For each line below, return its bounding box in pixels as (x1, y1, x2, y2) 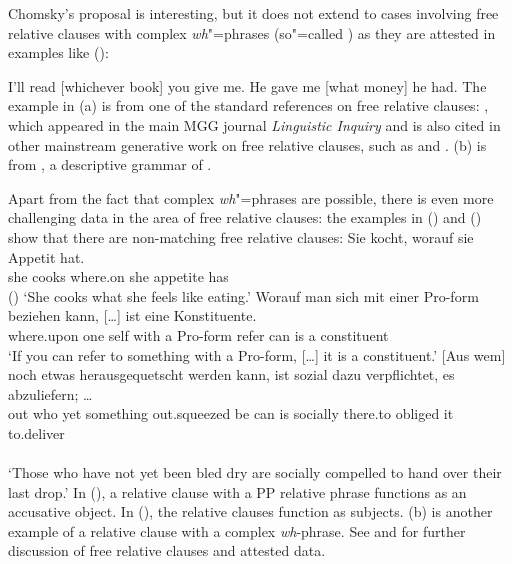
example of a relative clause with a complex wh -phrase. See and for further (8, 520, 466, 541)
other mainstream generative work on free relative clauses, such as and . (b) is (8, 134, 487, 155)
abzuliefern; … (8, 383, 93, 404)
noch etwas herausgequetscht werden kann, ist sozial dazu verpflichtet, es (8, 364, 455, 385)
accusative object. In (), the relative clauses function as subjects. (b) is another (8, 501, 493, 522)
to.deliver (8, 422, 65, 443)
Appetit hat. (8, 246, 85, 267)
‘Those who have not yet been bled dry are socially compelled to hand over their (8, 462, 502, 483)
